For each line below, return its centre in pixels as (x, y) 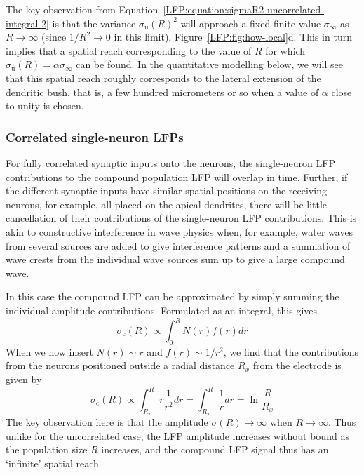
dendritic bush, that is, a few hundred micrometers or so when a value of (162, 92)
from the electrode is (297, 365)
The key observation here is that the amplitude (107, 422)
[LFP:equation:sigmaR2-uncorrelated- (244, 9)
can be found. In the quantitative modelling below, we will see (210, 64)
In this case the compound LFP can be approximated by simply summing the (173, 296)
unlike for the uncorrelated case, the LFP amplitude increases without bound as (177, 435)
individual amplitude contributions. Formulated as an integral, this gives (162, 310)
